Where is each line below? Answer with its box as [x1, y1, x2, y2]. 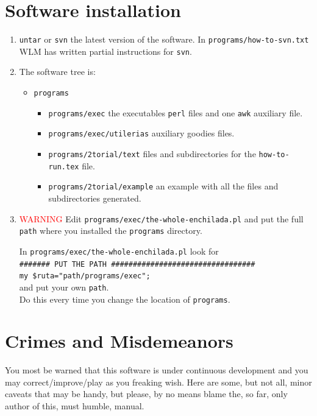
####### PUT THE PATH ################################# [19, 259, 255, 269]
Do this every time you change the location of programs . [19, 292, 230, 305]
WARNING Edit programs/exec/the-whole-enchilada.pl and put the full [19, 212, 304, 225]
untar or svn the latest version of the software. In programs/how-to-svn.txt [19, 33, 309, 46]
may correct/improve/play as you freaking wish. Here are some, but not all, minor [5, 375, 312, 388]
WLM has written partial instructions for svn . [19, 44, 192, 57]
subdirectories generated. [48, 191, 141, 204]
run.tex [48, 162, 79, 171]
